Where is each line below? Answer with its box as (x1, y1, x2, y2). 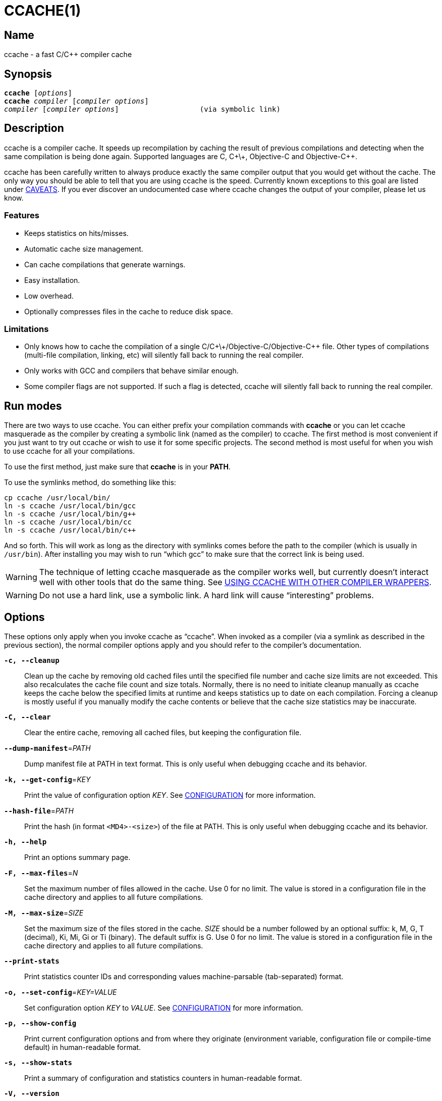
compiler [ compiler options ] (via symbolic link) (4, 105, 281, 114)
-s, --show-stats (4, 1059, 72, 1067)
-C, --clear (4, 713, 51, 722)
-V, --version (4, 1089, 60, 1098)
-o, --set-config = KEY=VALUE (4, 988, 117, 997)
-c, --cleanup (4, 656, 60, 665)
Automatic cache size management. (24, 244, 143, 253)
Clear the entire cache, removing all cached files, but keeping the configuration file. (24, 728, 302, 737)
